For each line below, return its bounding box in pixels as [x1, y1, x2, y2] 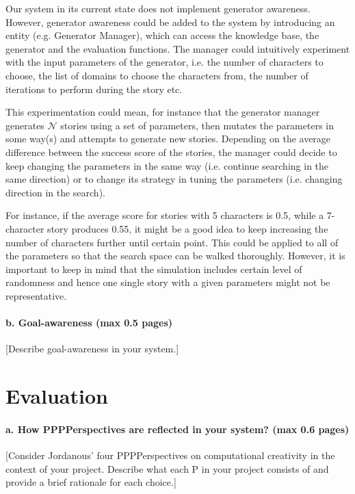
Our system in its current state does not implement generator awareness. [5, 1, 311, 15]
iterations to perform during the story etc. [5, 81, 183, 96]
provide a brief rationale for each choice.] [5, 475, 176, 489]
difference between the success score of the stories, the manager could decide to [5, 144, 337, 159]
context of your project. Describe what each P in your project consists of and [5, 461, 329, 476]
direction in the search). [5, 185, 105, 199]
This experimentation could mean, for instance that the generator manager [5, 105, 320, 119]
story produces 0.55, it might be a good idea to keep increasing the [47, 221, 328, 235]
